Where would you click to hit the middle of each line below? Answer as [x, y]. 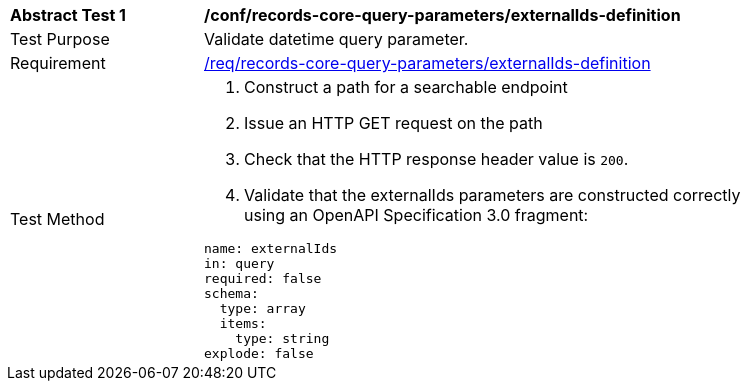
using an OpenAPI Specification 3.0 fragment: [416, 215]
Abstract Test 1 [68, 15]
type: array [262, 308]
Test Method [57, 219]
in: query [239, 263]
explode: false [259, 353]
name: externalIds [271, 248]
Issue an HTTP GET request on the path [393, 123]
